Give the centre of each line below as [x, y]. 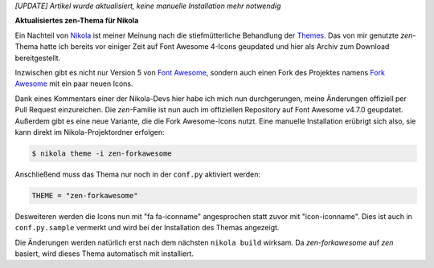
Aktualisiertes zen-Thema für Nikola [77, 21]
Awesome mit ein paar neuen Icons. [74, 83]
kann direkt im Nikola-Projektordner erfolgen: [90, 132]
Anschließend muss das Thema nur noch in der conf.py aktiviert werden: [138, 174]
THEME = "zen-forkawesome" [85, 195]
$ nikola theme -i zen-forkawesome [102, 153]
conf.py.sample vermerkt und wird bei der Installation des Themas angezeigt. [147, 228]
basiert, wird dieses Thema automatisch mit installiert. [104, 254]
